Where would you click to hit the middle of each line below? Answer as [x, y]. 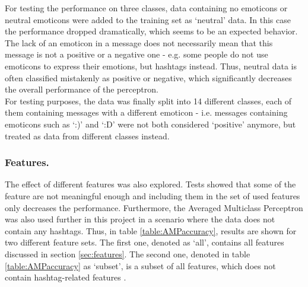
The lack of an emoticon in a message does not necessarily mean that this [139, 42]
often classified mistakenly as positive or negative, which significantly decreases [148, 77]
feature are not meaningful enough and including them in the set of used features [153, 195]
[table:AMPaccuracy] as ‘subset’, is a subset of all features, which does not [140, 265]
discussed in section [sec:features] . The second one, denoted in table [128, 253]
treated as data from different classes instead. [87, 135]
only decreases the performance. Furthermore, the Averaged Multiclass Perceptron [154, 207]
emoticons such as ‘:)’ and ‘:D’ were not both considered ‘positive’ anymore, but [150, 124]
